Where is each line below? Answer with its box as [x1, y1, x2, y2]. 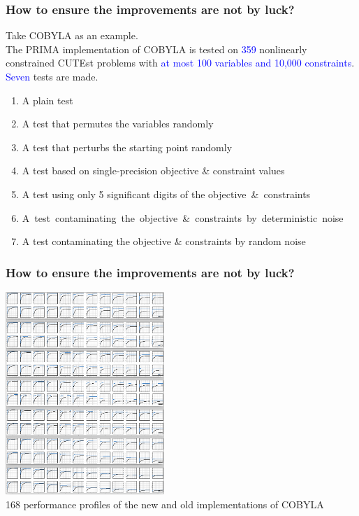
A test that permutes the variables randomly [22, 116, 214, 131]
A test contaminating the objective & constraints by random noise [22, 234, 306, 249]
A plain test [22, 92, 73, 107]
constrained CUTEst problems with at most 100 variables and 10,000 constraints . [6, 55, 355, 70]
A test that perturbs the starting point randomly [22, 139, 233, 154]
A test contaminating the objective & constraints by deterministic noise [22, 210, 344, 225]
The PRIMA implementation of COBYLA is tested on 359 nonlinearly [6, 41, 307, 56]
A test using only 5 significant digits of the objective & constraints [22, 186, 311, 201]
